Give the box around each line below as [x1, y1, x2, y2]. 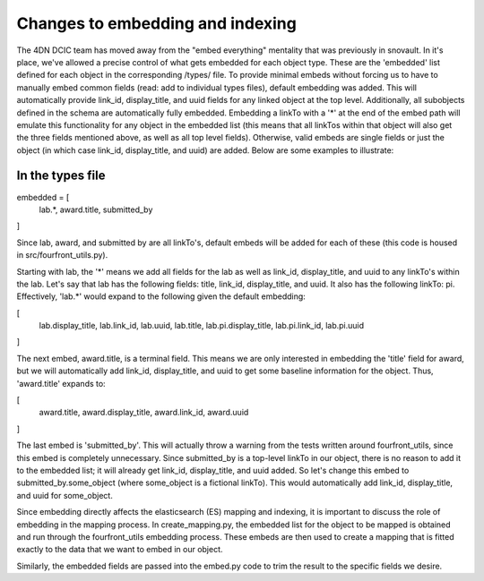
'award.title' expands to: [16, 378, 107, 389]
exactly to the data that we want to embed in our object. [16, 544, 223, 555]
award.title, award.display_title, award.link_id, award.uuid [39, 407, 249, 418]
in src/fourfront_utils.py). [16, 250, 108, 261]
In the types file [16, 168, 106, 184]
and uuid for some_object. [16, 490, 114, 500]
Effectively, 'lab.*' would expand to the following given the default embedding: [16, 291, 307, 302]
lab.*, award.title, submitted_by [39, 204, 153, 215]
